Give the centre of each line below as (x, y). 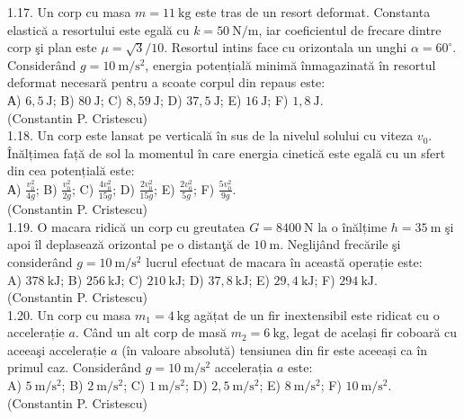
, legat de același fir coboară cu (371, 332)
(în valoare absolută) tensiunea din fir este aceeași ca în (275, 349)
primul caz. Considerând (75, 367)
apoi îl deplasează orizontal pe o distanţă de (129, 244)
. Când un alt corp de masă (151, 332)
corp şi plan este (52, 47)
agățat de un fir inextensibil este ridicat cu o (317, 314)
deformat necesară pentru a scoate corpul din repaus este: (166, 82)
